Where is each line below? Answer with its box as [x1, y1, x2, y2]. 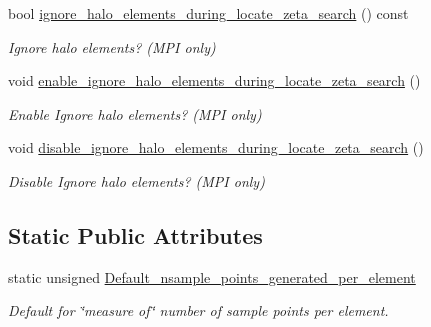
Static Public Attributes [8, 219, 263, 250]
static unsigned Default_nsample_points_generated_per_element [8, 266, 416, 287]
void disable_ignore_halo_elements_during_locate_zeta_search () [8, 137, 424, 158]
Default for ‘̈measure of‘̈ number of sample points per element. [8, 300, 389, 321]
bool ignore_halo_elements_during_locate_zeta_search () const [8, 3, 409, 23]
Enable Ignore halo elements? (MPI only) [8, 103, 262, 124]
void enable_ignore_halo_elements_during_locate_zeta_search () [8, 70, 421, 91]
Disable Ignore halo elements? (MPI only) [8, 170, 265, 191]
